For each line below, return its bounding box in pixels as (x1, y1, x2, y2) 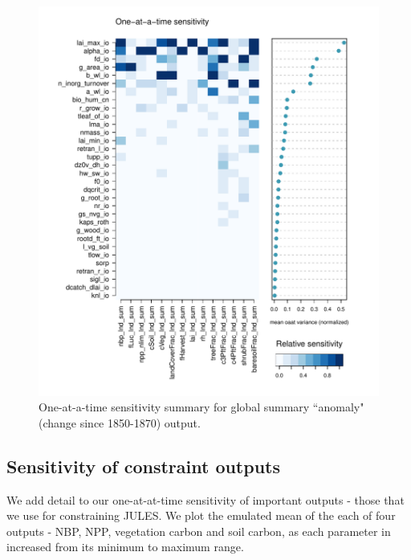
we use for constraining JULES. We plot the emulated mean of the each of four (6, 507, 396, 524)
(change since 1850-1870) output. (39, 414, 201, 431)
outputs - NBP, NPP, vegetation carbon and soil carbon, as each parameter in (6, 522, 391, 539)
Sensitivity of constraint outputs (6, 453, 281, 478)
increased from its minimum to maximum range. (6, 538, 244, 555)
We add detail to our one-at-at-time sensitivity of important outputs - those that (6, 491, 405, 508)
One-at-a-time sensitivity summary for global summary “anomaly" (39, 399, 364, 415)
